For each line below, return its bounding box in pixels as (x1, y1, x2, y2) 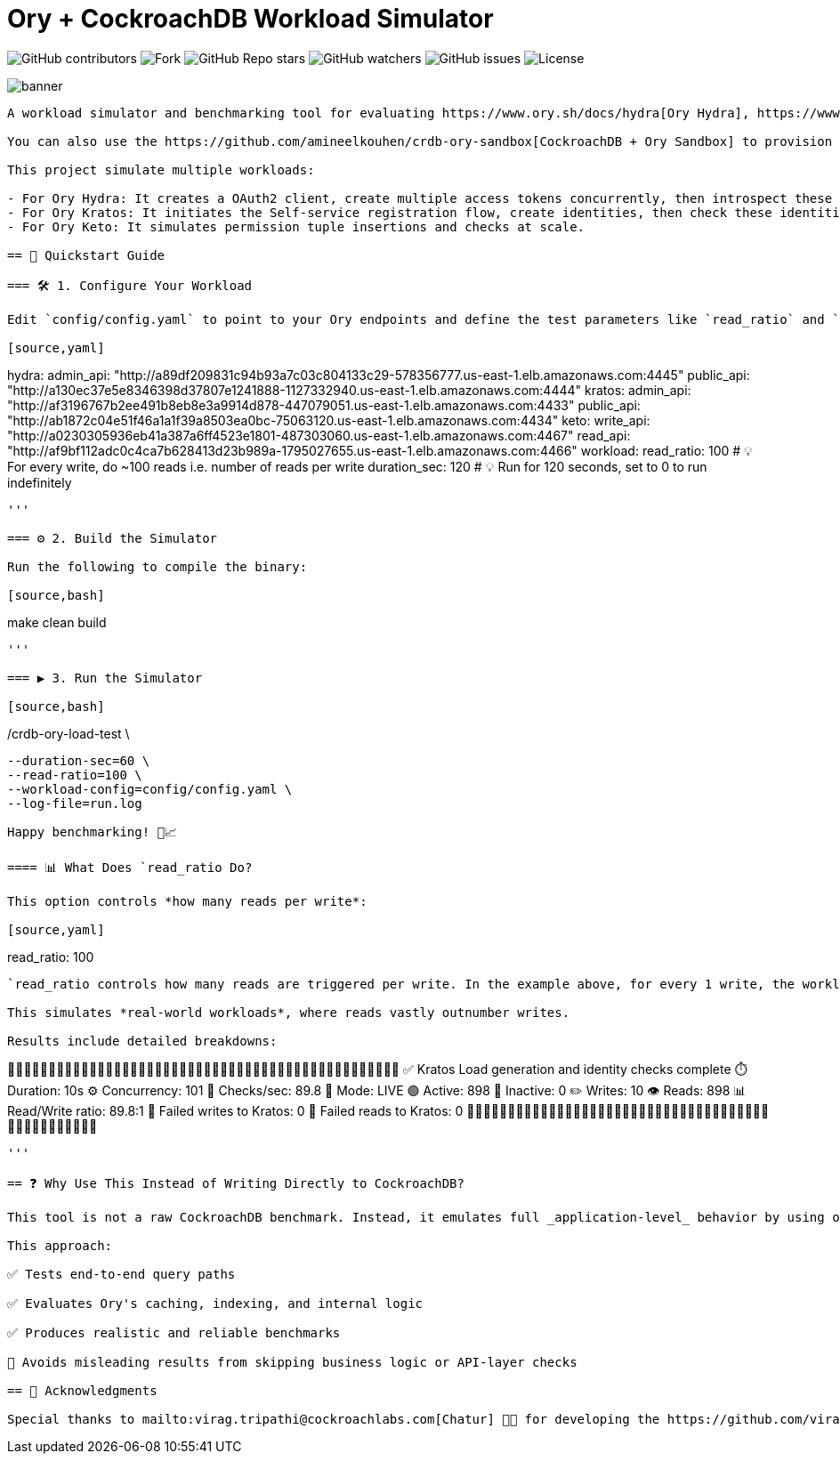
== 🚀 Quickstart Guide (7, 247, 166, 262)
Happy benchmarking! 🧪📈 (7, 824, 178, 839)
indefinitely (7, 474, 72, 490)
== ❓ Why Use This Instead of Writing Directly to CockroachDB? (7, 1175, 464, 1191)
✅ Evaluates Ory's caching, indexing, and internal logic (7, 1296, 423, 1311)
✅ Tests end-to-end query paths (7, 1266, 236, 1281)
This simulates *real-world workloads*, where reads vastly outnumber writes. (7, 1005, 570, 1020)
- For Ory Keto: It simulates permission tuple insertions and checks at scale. (7, 219, 586, 234)
